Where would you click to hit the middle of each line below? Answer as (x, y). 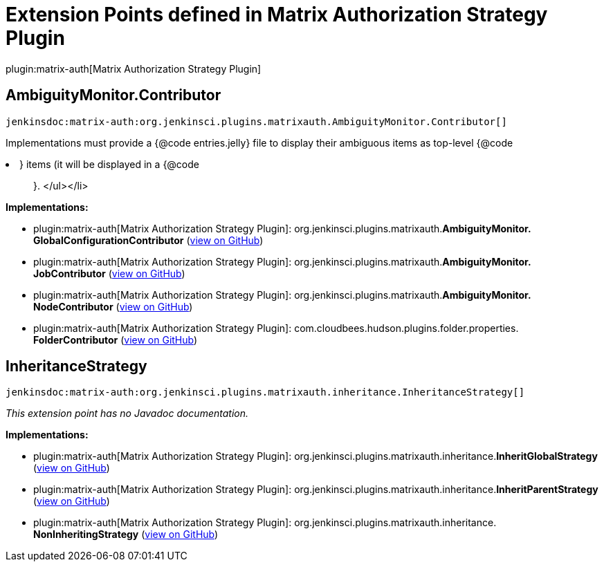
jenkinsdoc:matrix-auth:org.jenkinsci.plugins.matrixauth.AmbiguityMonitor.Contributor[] (256, 121)
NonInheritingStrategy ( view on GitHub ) (126, 535)
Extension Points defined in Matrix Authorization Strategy (277, 15)
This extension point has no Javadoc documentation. (127, 413)
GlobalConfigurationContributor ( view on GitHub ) (148, 240)
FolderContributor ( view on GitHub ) (116, 340)
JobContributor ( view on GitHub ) (109, 273)
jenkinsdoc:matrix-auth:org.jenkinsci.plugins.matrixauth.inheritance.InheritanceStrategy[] (265, 392)
